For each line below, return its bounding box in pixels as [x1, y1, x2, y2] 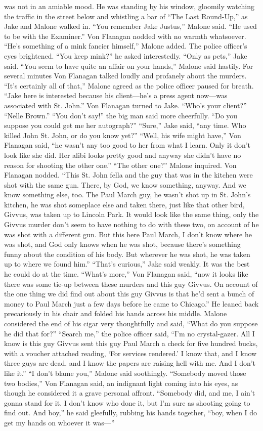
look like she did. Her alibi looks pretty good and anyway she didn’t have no [4, 149, 241, 160]
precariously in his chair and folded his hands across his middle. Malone [4, 308, 227, 319]
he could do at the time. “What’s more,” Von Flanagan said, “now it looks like [4, 269, 248, 279]
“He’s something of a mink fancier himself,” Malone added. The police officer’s [4, 40, 247, 51]
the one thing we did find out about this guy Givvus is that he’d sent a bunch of [4, 288, 254, 299]
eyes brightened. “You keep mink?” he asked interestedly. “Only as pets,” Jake [4, 50, 247, 61]
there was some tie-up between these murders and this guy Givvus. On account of [4, 278, 258, 289]
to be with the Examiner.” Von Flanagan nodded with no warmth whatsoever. [4, 30, 246, 41]
